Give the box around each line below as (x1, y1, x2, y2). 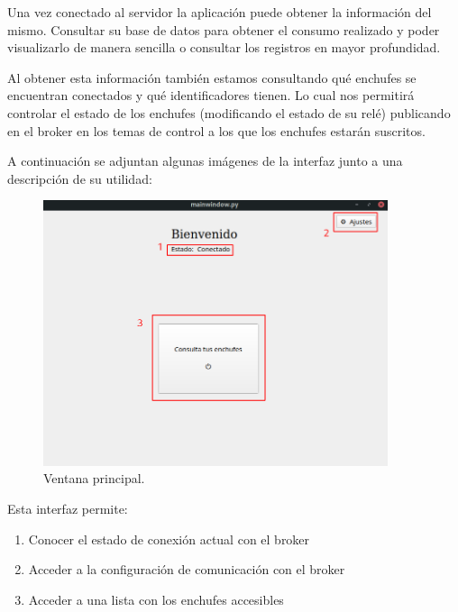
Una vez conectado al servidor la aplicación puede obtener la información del (7, 3, 432, 21)
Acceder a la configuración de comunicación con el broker (28, 560, 345, 579)
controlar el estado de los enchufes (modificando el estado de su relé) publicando (7, 103, 451, 122)
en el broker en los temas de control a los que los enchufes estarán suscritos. (7, 121, 426, 140)
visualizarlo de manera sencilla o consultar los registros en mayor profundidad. (7, 38, 441, 57)
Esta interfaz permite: (7, 498, 128, 517)
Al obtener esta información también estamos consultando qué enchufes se (7, 68, 417, 87)
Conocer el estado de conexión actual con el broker (28, 529, 310, 548)
